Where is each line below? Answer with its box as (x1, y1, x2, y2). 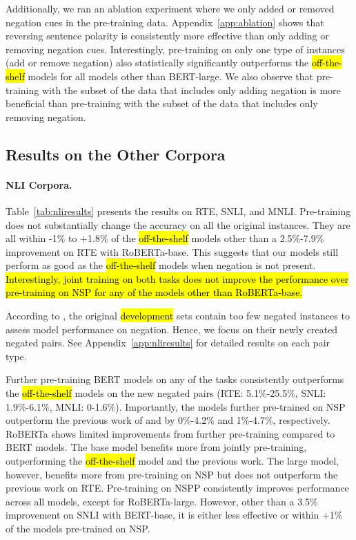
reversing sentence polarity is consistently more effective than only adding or (6, 28, 329, 43)
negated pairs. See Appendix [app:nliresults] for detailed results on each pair (6, 335, 330, 350)
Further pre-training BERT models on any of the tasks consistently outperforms (6, 372, 344, 387)
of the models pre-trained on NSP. (6, 521, 150, 535)
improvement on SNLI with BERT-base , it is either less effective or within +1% (6, 508, 343, 522)
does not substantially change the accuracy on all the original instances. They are (6, 217, 350, 232)
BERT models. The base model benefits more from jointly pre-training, (6, 440, 307, 454)
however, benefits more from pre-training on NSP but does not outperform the (6, 467, 338, 481)
